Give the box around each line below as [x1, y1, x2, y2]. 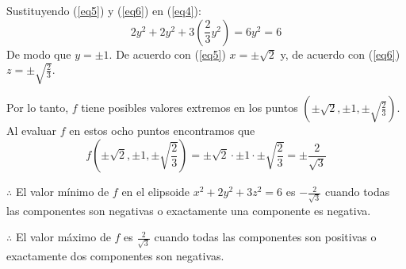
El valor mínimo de [15, 183, 109, 200]
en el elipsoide [121, 183, 190, 200]
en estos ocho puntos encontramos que [69, 122, 255, 139]
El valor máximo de [15, 229, 111, 245]
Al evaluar [6, 122, 57, 139]
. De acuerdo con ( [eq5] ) [109, 45, 226, 62]
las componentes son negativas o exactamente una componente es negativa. [6, 202, 371, 218]
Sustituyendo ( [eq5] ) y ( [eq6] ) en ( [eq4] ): [6, 2, 201, 18]
